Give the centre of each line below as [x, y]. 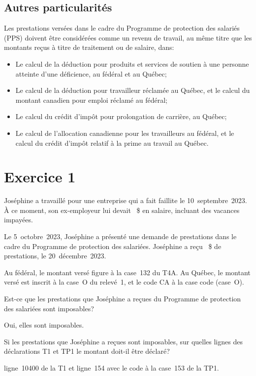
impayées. [18, 220]
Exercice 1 [40, 177]
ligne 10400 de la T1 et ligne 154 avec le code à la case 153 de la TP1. [112, 367]
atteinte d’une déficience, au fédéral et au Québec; [91, 73]
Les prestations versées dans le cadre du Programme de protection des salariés [122, 28]
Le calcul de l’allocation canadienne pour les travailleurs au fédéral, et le [125, 133]
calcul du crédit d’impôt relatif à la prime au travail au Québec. [112, 143]
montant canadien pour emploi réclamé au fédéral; [91, 100]
